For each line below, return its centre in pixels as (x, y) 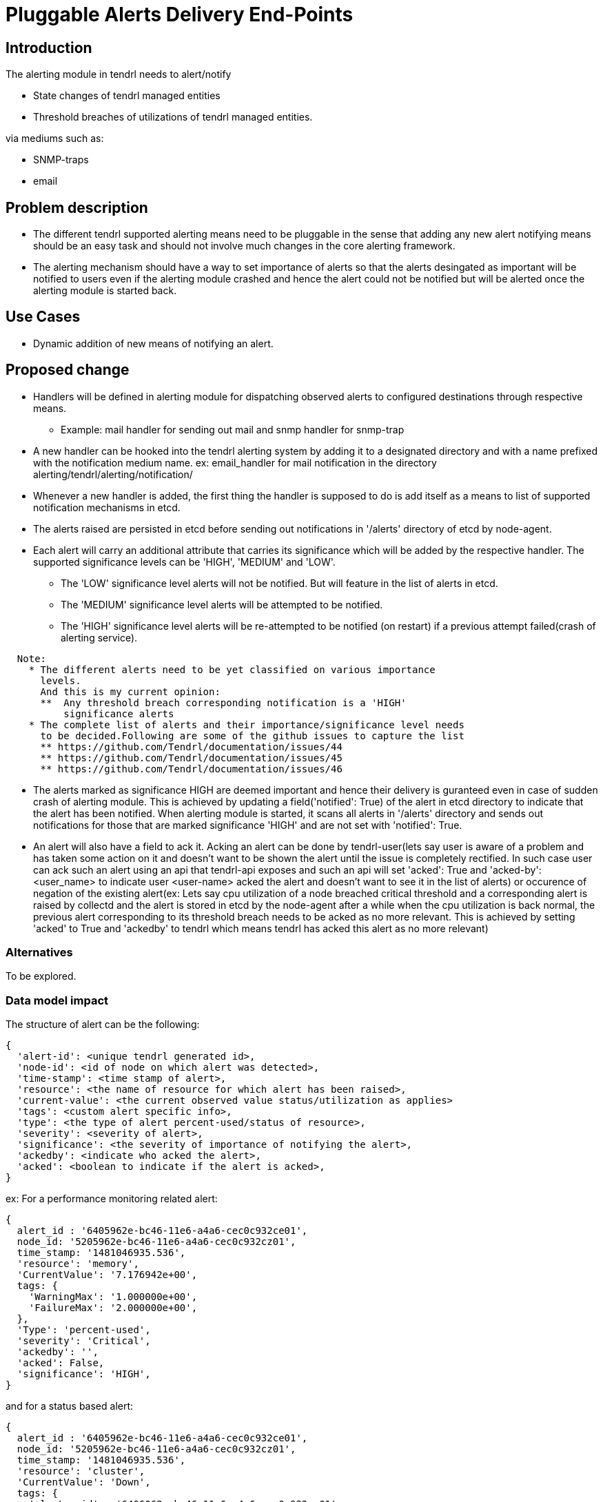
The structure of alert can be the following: (103, 1025)
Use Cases (43, 317)
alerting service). (99, 637)
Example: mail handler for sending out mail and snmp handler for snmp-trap (233, 429)
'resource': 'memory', (78, 1264)
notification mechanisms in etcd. (107, 507)
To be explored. (41, 976)
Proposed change (68, 370)
